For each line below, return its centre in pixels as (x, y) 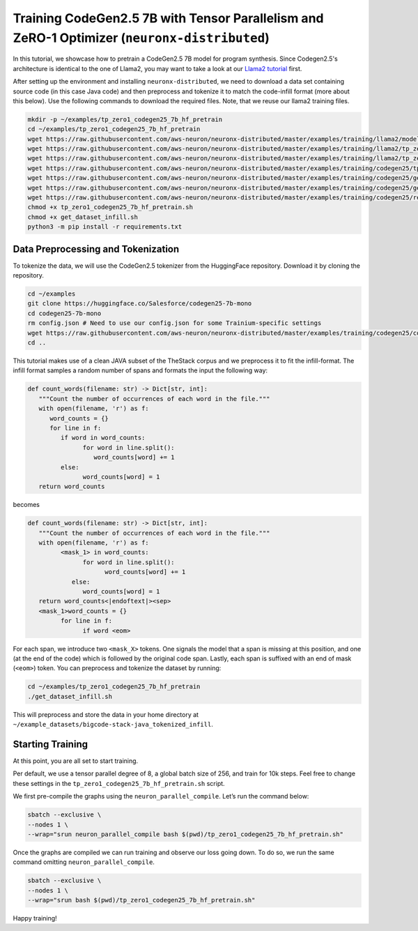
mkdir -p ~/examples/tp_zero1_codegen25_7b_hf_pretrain (125, 119)
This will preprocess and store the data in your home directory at (106, 714)
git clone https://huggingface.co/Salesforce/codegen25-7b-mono (140, 304)
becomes (26, 505)
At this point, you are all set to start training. (76, 761)
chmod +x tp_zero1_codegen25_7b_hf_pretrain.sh (110, 207)
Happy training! (35, 918)
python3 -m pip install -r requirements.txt (105, 227)
